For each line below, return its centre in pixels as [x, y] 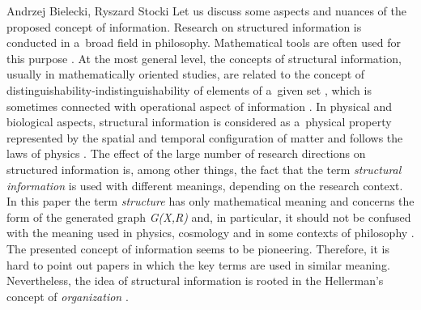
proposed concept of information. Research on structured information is [184, 26]
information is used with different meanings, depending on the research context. [205, 185]
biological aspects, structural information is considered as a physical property [199, 122]
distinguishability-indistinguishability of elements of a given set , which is [189, 89]
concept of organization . [68, 296]
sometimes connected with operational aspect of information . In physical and [200, 106]
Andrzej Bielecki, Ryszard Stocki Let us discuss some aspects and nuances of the [207, 11]
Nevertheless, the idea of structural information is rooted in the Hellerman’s [195, 280]
